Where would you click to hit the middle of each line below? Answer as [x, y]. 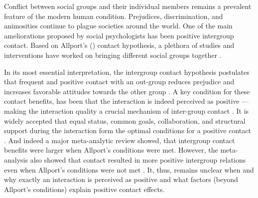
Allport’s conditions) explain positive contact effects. [84, 189]
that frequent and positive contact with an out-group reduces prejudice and [119, 82]
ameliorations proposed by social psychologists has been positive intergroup [119, 35]
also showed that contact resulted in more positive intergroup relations [138, 159]
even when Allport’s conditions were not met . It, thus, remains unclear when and [129, 169]
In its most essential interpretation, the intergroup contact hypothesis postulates [127, 72]
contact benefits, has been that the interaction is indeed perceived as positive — [127, 101]
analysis [16, 159]
